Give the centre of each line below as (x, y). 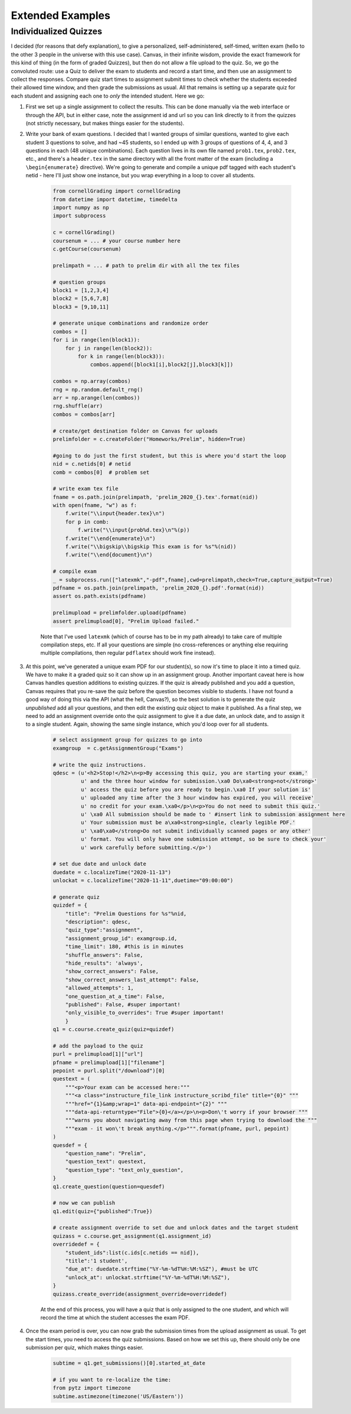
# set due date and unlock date (100, 864)
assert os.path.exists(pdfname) (100, 596)
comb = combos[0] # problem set (101, 472)
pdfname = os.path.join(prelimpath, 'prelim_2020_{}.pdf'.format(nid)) (159, 588)
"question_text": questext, (106, 1162)
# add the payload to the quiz (98, 1046)
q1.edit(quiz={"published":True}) (103, 1211)
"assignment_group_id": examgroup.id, (121, 938)
